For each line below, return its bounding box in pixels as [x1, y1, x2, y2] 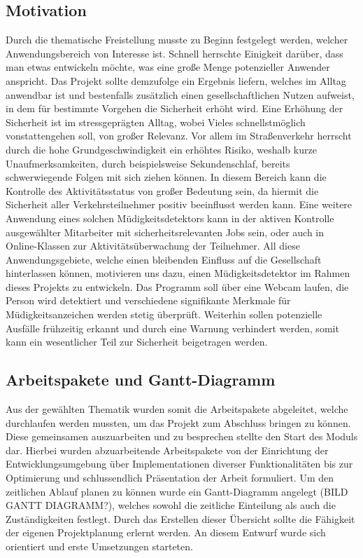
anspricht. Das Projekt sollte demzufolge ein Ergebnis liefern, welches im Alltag [6, 73, 346, 88]
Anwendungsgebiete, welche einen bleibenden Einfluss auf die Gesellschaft [6, 252, 322, 266]
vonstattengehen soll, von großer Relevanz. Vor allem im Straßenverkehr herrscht [6, 128, 352, 143]
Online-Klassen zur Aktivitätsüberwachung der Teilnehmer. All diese [6, 238, 300, 253]
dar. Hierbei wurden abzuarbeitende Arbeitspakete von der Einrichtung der [6, 442, 329, 457]
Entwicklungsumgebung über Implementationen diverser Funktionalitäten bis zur [6, 456, 353, 471]
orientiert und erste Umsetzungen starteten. [6, 539, 193, 553]
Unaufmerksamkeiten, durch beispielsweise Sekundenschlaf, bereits [6, 156, 290, 170]
